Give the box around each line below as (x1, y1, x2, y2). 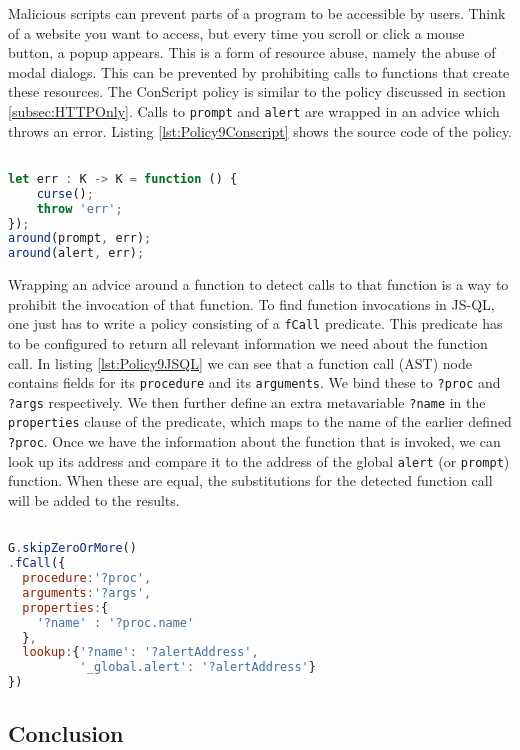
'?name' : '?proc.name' (36, 615, 195, 630)
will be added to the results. (8, 490, 180, 511)
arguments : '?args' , (22, 585, 152, 600)
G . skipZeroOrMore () (8, 541, 137, 556)
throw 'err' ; (36, 201, 123, 216)
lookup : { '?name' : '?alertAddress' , (22, 645, 259, 660)
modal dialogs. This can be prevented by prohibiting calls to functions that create (8, 61, 510, 82)
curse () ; (36, 186, 94, 201)
